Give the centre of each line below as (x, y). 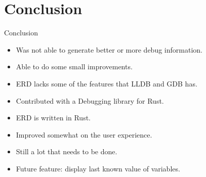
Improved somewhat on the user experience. (84, 134)
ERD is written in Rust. (53, 118)
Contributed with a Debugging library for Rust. (90, 100)
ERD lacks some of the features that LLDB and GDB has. (107, 83)
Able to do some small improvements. (74, 67)
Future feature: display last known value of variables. (98, 168)
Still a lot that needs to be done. (67, 151)
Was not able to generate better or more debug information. (109, 49)
